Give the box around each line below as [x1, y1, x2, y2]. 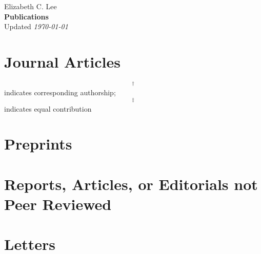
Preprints [4, 133, 72, 154]
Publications [4, 11, 49, 22]
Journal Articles [4, 51, 121, 72]
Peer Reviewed [4, 194, 112, 214]
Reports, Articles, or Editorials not [4, 173, 258, 194]
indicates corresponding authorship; [4, 87, 116, 97]
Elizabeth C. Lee [4, 1, 57, 11]
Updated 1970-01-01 [4, 21, 68, 32]
